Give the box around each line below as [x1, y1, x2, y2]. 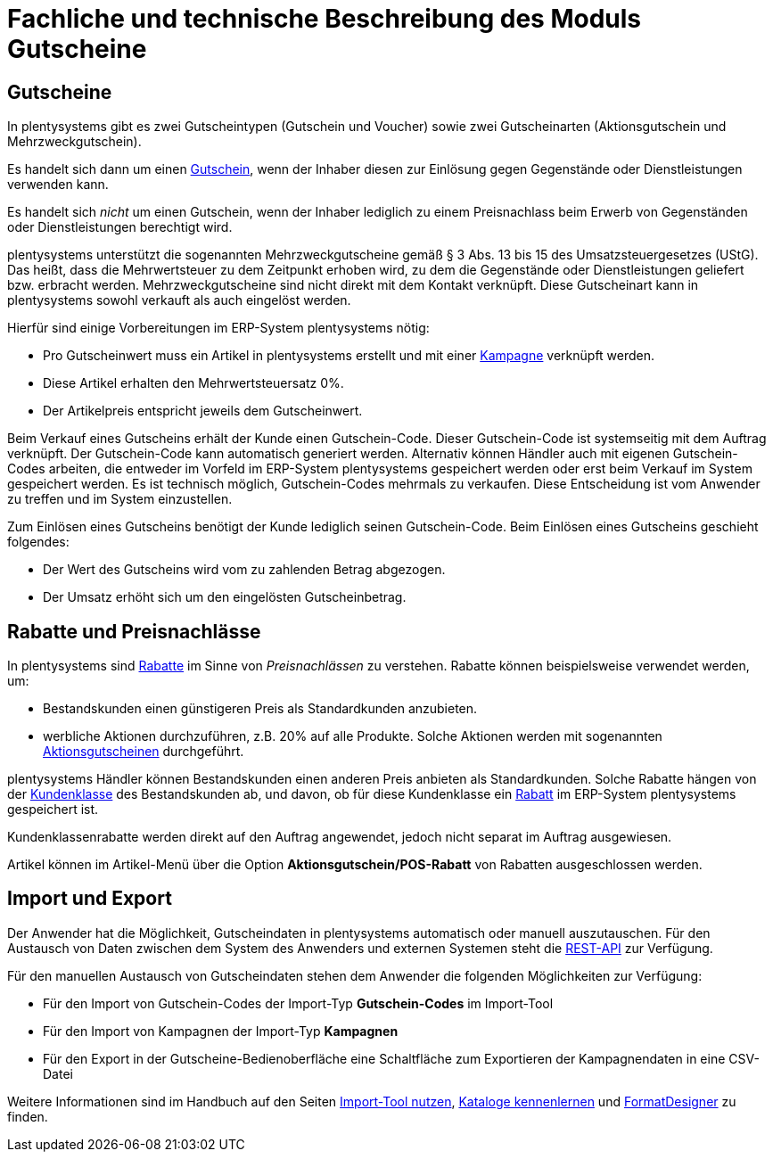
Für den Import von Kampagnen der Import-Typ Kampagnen [43, 1023, 399, 1039]
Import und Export [7, 887, 172, 910]
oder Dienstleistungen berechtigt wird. [7, 219, 233, 235]
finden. [7, 1108, 48, 1124]
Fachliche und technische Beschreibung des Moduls [7, 4, 642, 34]
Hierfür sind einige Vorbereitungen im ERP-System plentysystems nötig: [7, 320, 430, 336]
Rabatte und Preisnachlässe [7, 620, 261, 643]
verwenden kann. [7, 177, 109, 193]
